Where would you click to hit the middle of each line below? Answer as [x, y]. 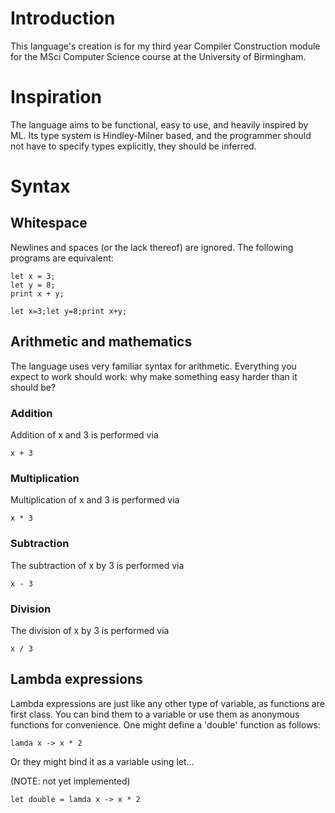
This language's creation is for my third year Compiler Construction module [165, 46]
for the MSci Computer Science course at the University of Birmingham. [158, 56]
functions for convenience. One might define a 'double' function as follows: [165, 724]
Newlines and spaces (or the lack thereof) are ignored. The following [152, 247]
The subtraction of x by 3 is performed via [97, 565]
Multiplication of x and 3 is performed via [95, 500]
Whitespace [49, 223]
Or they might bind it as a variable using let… [102, 761]
